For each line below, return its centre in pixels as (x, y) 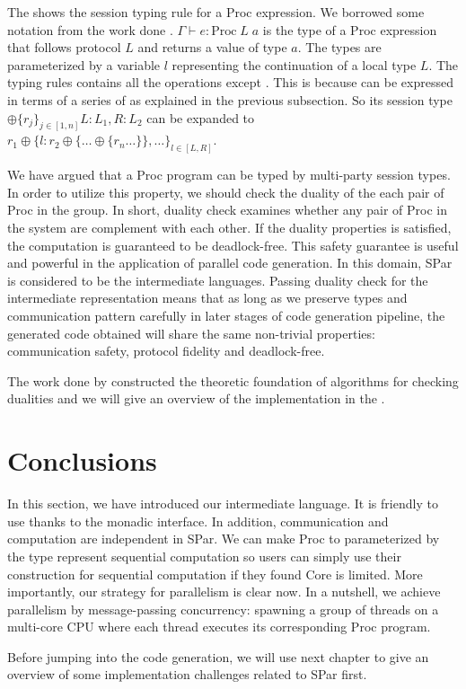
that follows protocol (64, 47)
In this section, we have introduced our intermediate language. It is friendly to (223, 503)
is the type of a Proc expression (350, 29)
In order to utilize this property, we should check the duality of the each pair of (226, 192)
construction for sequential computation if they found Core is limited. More (215, 574)
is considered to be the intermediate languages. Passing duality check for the (218, 280)
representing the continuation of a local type (294, 64)
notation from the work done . (90, 29)
